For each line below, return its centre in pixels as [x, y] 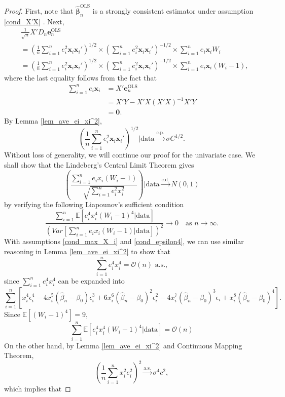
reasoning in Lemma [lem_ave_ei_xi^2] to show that [87, 251]
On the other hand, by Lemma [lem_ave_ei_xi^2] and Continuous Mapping [123, 345]
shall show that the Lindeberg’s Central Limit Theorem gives [99, 164]
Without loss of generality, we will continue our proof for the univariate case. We [130, 155]
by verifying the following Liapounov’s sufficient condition [94, 204]
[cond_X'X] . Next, [34, 21]
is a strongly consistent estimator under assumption [173, 10]
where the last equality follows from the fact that [80, 77]
